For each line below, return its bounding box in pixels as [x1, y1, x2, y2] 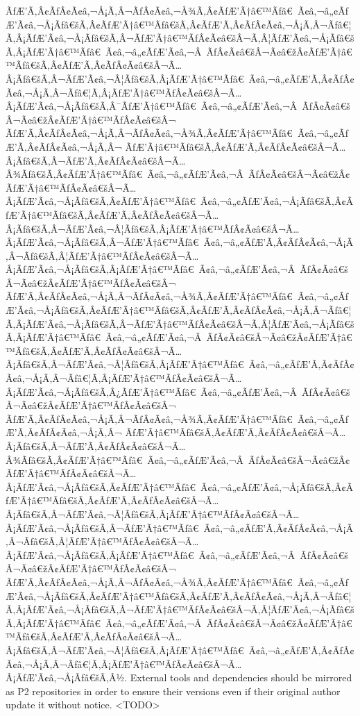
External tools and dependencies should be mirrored [130, 670, 352, 685]
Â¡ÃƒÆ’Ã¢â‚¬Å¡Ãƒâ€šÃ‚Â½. [6, 670, 128, 685]
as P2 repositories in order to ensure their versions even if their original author [6, 683, 341, 698]
